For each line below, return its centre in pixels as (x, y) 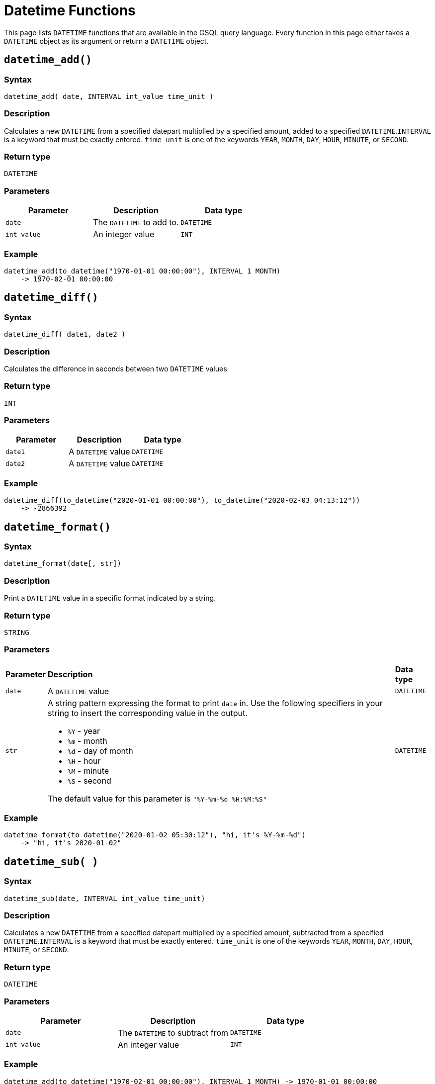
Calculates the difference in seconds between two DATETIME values (116, 368)
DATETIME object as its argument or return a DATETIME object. (106, 41)
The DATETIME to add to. (136, 223)
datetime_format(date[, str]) (63, 564)
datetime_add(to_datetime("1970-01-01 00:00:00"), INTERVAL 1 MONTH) (142, 271)
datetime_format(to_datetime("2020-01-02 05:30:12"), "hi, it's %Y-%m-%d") (155, 835)
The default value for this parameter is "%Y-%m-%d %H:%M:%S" (157, 798)
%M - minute (88, 770)
